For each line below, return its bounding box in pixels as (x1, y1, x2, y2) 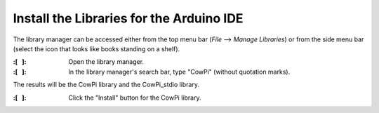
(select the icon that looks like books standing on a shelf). (13, 44, 180, 53)
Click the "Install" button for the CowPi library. (68, 93, 201, 102)
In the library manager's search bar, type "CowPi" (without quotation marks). (68, 67, 291, 76)
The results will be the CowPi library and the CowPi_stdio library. (13, 81, 200, 89)
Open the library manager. (68, 58, 144, 66)
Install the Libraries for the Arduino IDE (13, 11, 244, 26)
